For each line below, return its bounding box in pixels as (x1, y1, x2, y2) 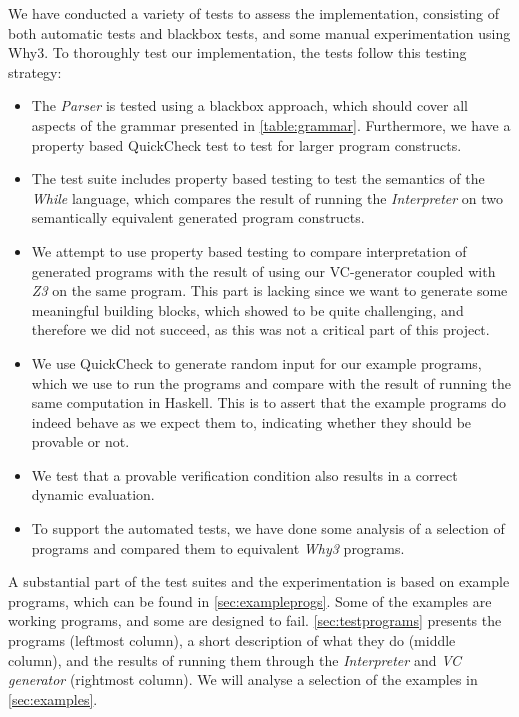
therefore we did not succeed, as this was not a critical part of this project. (31, 319, 490, 340)
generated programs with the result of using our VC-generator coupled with (31, 260, 496, 281)
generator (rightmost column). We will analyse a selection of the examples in (8, 669, 478, 690)
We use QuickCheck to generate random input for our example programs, (31, 352, 482, 373)
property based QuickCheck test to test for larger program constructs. (31, 134, 462, 155)
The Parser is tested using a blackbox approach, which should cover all (31, 95, 468, 116)
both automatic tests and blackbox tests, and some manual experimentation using (8, 22, 511, 43)
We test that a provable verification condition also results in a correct (31, 464, 458, 485)
